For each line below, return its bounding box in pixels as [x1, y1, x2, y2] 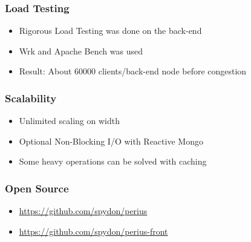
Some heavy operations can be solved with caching [19, 155, 207, 168]
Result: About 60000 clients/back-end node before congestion [19, 65, 247, 77]
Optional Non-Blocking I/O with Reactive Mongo [19, 134, 203, 147]
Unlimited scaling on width [19, 114, 120, 127]
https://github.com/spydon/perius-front [19, 224, 168, 237]
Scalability [5, 90, 57, 105]
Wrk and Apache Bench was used [19, 44, 143, 57]
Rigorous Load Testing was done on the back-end [19, 24, 202, 37]
